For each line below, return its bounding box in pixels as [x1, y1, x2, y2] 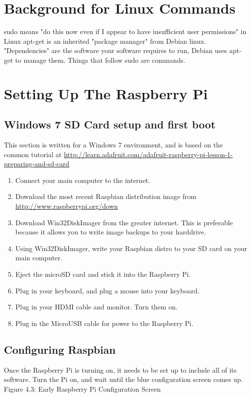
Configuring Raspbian [4, 342, 116, 357]
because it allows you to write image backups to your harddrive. [15, 227, 206, 237]
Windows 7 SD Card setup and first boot [4, 117, 216, 132]
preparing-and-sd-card [4, 159, 69, 169]
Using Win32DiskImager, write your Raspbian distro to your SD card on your [15, 243, 247, 253]
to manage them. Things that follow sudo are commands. [15, 54, 185, 65]
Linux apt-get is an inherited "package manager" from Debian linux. [4, 36, 206, 46]
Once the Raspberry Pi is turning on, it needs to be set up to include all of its [4, 364, 237, 375]
